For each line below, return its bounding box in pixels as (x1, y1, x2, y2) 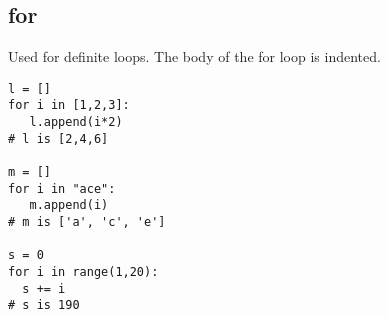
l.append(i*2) (29, 115, 123, 130)
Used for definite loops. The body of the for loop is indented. (8, 46, 381, 67)
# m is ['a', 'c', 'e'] (8, 215, 166, 230)
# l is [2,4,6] (8, 131, 109, 146)
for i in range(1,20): (8, 265, 159, 280)
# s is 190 (8, 298, 80, 313)
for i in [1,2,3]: (8, 98, 130, 113)
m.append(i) (29, 198, 109, 213)
